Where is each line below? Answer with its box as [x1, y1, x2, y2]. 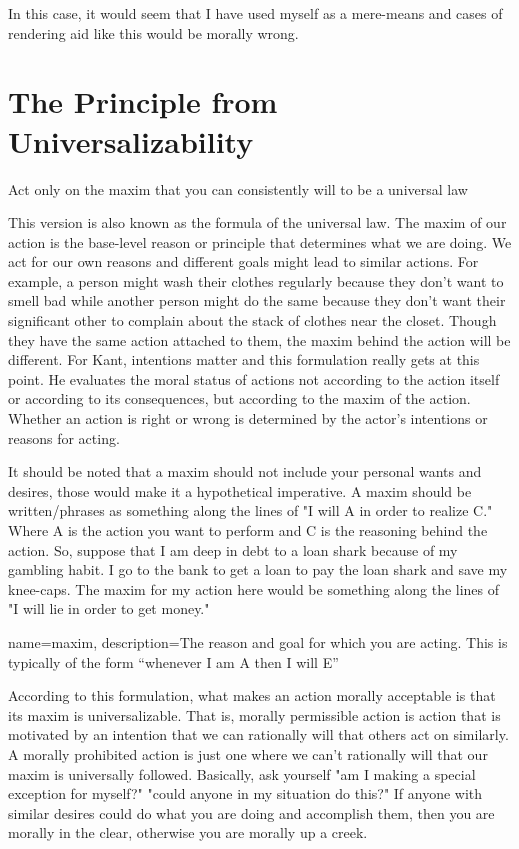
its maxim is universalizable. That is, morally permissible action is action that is [8, 704, 501, 725]
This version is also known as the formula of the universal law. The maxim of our [8, 212, 507, 233]
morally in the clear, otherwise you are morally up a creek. [8, 822, 368, 843]
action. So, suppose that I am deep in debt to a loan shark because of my [8, 539, 458, 560]
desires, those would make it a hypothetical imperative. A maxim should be [8, 480, 472, 501]
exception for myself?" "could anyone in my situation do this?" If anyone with [8, 783, 483, 804]
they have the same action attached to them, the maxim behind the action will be [8, 329, 511, 350]
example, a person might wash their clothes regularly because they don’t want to [8, 270, 504, 291]
